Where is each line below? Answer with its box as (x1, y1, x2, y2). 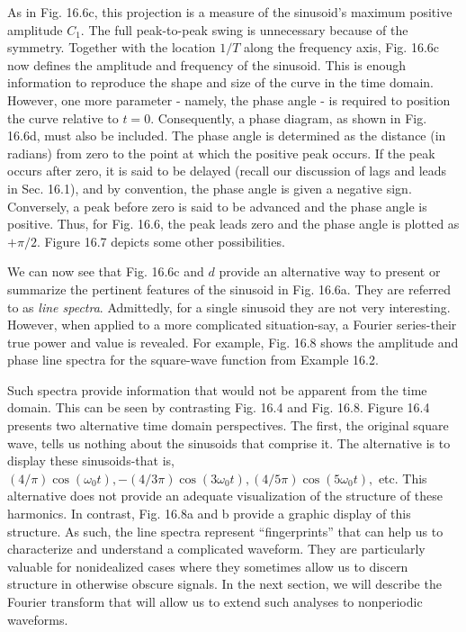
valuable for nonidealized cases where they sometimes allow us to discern (7, 556, 408, 575)
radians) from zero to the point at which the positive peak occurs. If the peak (7, 143, 435, 162)
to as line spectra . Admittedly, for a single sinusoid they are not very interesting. (7, 297, 451, 316)
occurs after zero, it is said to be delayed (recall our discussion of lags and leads (7, 161, 447, 180)
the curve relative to (7, 108, 119, 127)
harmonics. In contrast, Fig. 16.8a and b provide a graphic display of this (7, 504, 411, 523)
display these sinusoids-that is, (7, 451, 175, 470)
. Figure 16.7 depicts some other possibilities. (36, 231, 285, 250)
